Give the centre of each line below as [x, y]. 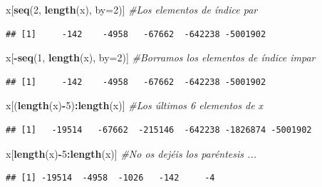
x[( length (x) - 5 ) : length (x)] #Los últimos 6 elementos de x [135, 105]
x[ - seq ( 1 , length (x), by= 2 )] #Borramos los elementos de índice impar [161, 57]
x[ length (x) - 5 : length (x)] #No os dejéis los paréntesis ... [131, 153]
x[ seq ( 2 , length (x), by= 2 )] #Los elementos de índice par [132, 9]
